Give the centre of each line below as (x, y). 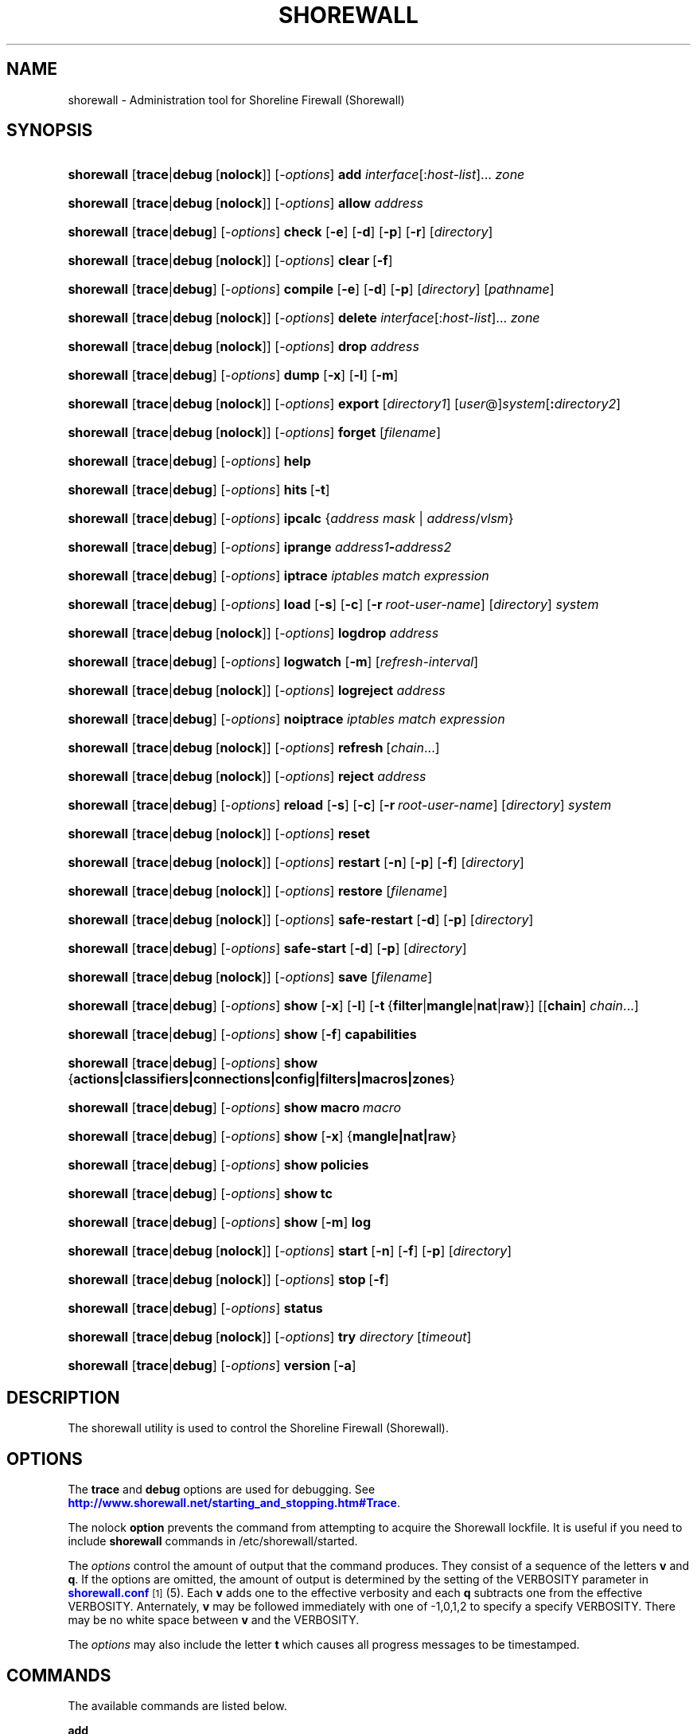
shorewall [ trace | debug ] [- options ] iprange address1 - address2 (260, 547)
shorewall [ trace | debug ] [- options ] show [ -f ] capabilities (242, 1035)
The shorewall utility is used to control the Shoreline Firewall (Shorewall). (258, 1428)
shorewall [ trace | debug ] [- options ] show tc (200, 1194)
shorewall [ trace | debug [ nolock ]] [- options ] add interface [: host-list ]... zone (296, 175)
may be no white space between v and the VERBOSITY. (214, 1620)
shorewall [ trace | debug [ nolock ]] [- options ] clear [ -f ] (230, 261)
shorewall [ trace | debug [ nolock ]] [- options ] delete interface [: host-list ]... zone (304, 318)
